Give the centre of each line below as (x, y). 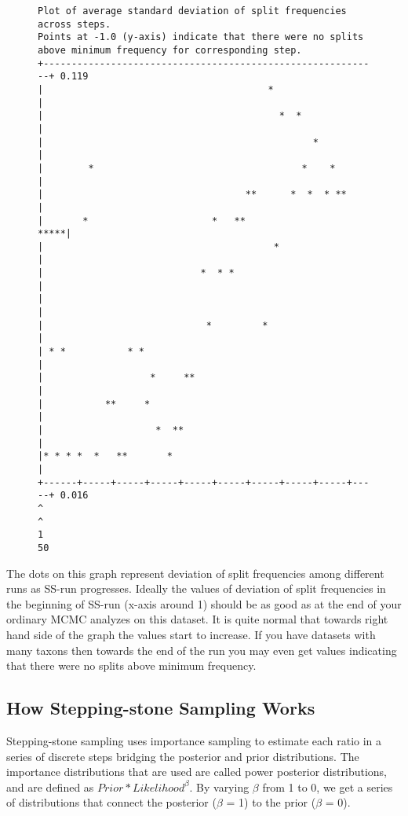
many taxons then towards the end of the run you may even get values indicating (202, 650)
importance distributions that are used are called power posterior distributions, (197, 772)
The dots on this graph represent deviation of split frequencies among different (195, 573)
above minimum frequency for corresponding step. (170, 50)
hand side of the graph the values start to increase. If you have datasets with (191, 634)
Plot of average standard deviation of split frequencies (192, 11)
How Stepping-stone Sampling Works (161, 708)
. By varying (219, 787)
